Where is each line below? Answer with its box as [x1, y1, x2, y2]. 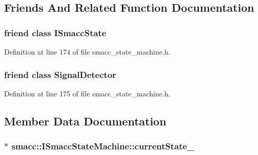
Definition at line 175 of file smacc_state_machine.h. [4, 88, 170, 98]
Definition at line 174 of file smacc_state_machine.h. [4, 46, 170, 57]
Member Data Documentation [4, 113, 167, 128]
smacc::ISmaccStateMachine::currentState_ [11, 140, 195, 152]
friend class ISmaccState [4, 26, 107, 39]
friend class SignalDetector [4, 68, 117, 81]
